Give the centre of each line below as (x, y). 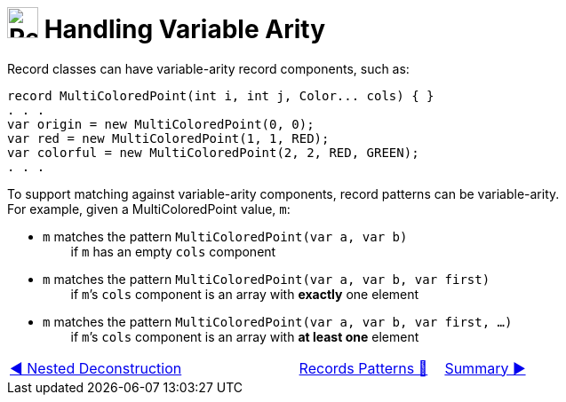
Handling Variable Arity (184, 29)
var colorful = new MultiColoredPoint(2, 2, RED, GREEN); (213, 152)
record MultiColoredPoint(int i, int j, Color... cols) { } (221, 95)
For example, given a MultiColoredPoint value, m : (149, 209)
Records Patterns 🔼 (363, 368)
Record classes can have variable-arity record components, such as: (208, 68)
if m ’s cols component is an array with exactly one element (245, 294)
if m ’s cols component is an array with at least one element (245, 336)
